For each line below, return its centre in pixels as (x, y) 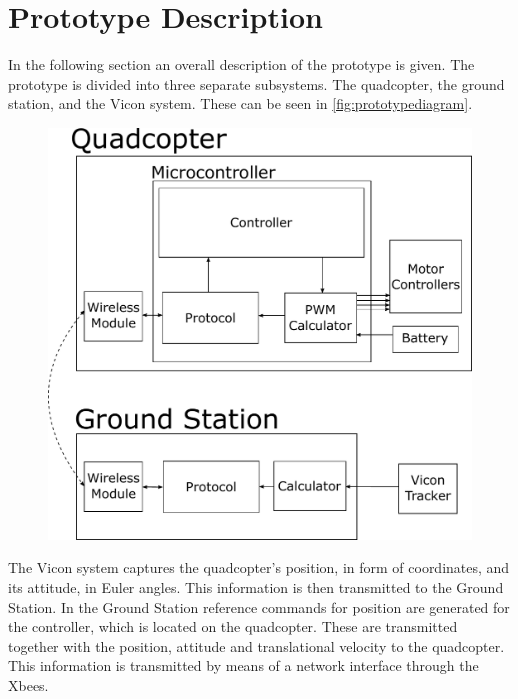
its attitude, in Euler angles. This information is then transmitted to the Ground (256, 587)
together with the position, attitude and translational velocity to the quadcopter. (256, 645)
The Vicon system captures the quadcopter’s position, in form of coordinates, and (259, 567)
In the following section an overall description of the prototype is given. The (241, 64)
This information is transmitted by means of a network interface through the (243, 665)
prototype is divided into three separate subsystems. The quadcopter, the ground (256, 83)
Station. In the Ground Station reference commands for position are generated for (259, 606)
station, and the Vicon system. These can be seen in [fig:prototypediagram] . (240, 103)
